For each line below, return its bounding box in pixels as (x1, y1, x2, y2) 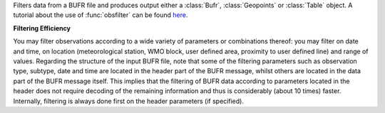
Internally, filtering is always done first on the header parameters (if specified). (13, 97, 244, 105)
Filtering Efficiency (13, 23, 71, 32)
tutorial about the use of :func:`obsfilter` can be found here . (13, 11, 188, 19)
